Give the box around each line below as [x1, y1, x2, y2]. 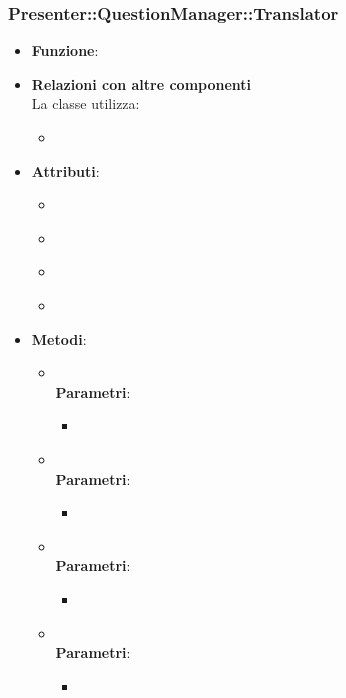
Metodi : [31, 328, 87, 349]
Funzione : [31, 40, 99, 61]
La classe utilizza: [31, 93, 140, 114]
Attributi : [31, 160, 100, 181]
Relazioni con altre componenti [31, 73, 252, 94]
